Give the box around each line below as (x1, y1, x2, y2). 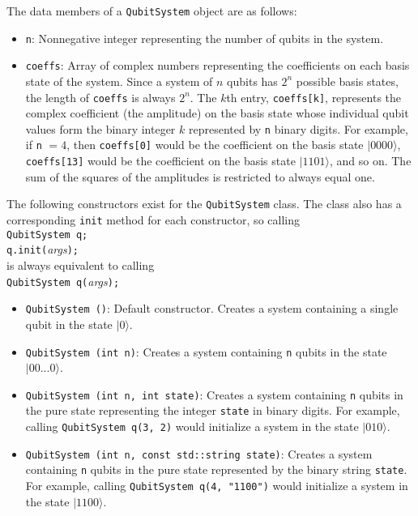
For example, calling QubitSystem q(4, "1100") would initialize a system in (25, 477, 408, 494)
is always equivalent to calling (6, 257, 155, 273)
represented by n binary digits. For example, (188, 120, 408, 137)
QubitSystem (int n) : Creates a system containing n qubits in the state (25, 343, 387, 360)
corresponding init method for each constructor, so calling (6, 211, 300, 228)
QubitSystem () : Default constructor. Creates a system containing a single (25, 300, 399, 317)
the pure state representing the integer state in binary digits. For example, (25, 402, 400, 419)
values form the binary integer (25, 120, 176, 137)
